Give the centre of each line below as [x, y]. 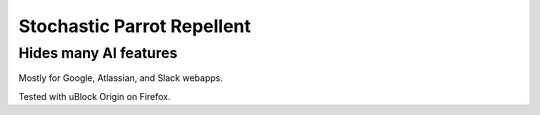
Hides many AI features [98, 53]
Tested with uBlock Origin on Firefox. [94, 96]
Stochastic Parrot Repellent [135, 26]
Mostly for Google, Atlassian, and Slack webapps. [121, 78]
